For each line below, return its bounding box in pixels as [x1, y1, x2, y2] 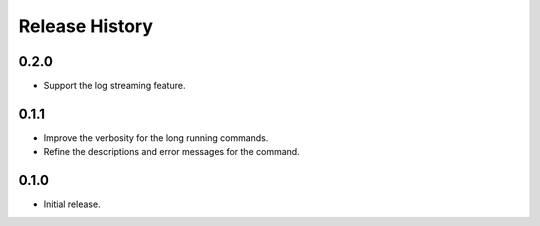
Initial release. [43, 198, 101, 210]
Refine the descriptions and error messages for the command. [43, 146, 300, 158]
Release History [18, 15, 154, 37]
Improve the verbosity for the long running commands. [43, 131, 269, 144]
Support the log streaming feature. [43, 80, 186, 92]
